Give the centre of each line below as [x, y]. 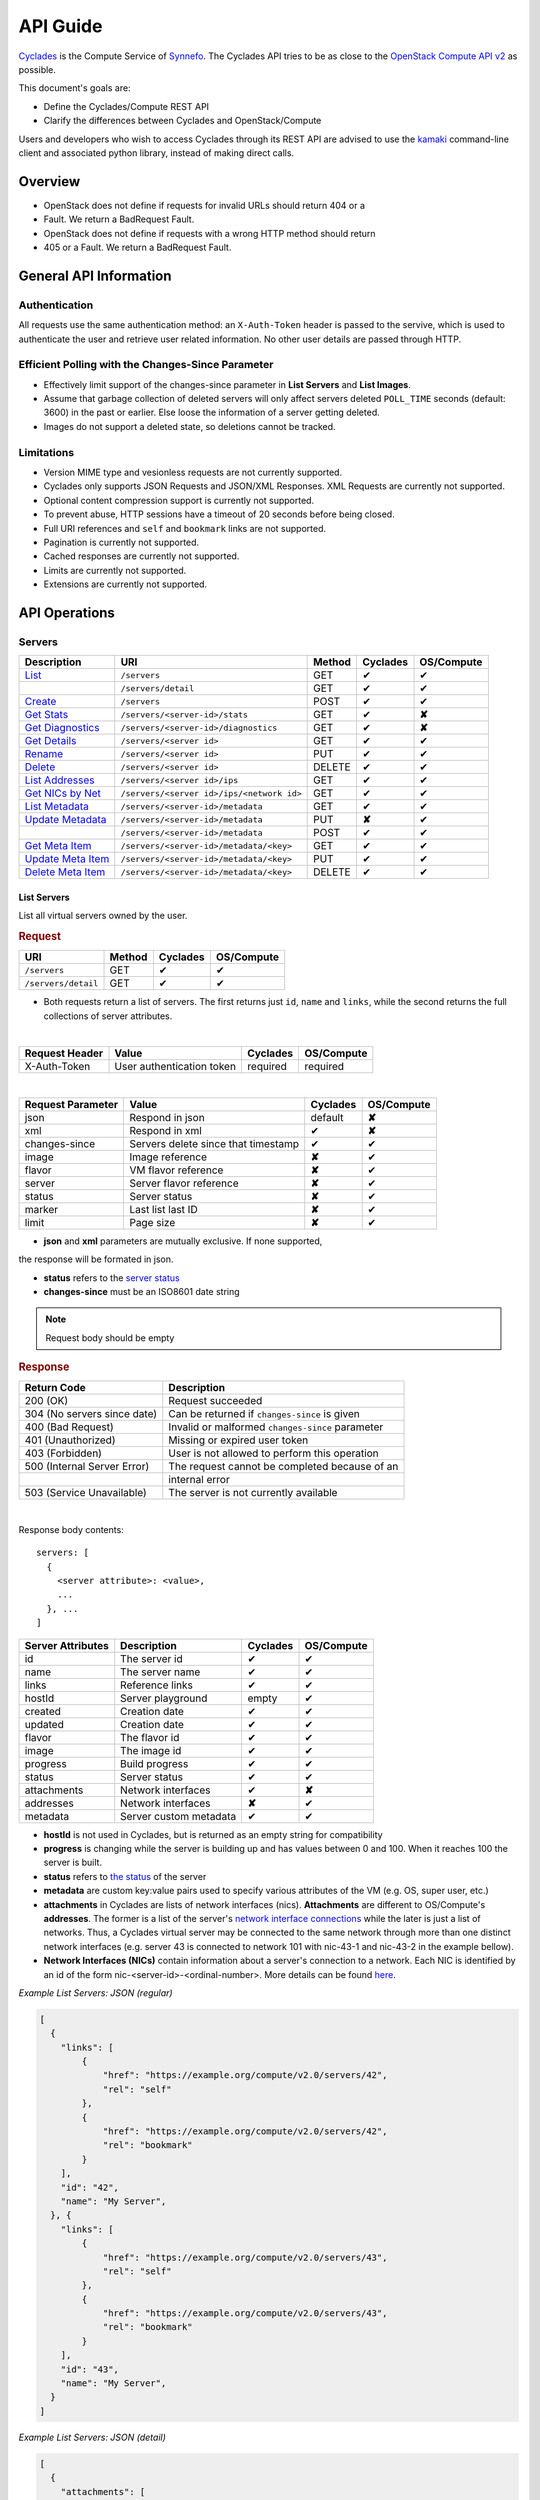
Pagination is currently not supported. [121, 542]
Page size [152, 1222]
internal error [199, 1480]
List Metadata [56, 807]
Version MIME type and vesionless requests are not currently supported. [193, 472]
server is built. [73, 1862]
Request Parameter [71, 1104]
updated [44, 1724]
